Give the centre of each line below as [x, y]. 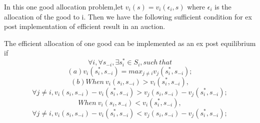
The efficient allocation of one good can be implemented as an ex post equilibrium [130, 43]
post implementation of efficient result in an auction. [85, 26]
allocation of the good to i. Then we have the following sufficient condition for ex [128, 16]
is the [223, 6]
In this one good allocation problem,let [64, 6]
